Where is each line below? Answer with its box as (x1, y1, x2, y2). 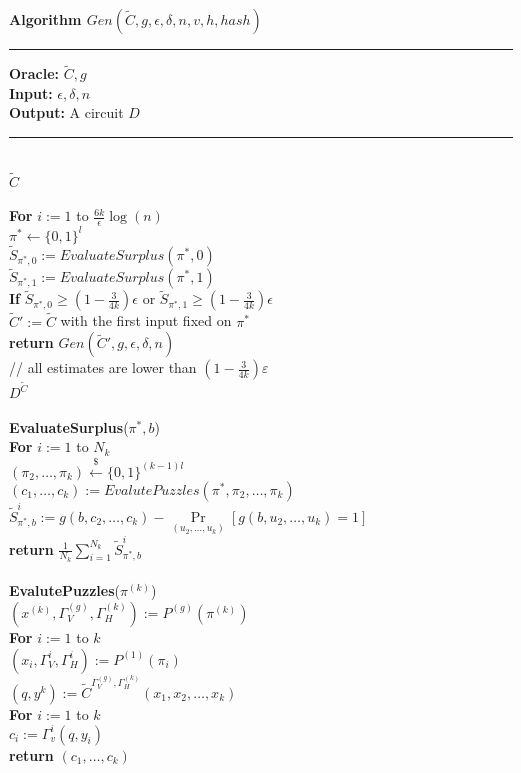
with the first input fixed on (60, 310, 232, 331)
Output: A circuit (9, 102, 124, 123)
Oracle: (9, 63, 60, 84)
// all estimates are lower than (9, 357, 197, 378)
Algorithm (9, 9, 82, 29)
